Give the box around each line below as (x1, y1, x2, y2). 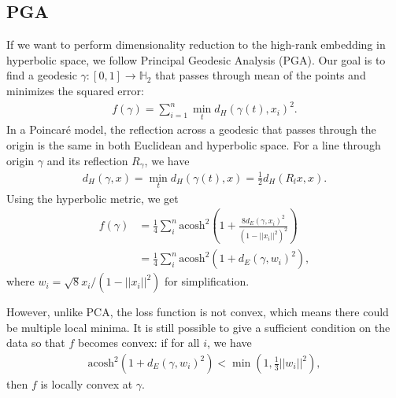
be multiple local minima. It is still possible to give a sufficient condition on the (6, 319, 390, 335)
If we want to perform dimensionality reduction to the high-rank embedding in (6, 36, 386, 53)
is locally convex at (40, 376, 133, 392)
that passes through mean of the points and (155, 67, 366, 83)
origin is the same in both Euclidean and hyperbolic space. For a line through (6, 136, 381, 153)
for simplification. (165, 273, 250, 289)
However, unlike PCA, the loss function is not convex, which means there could (6, 304, 389, 320)
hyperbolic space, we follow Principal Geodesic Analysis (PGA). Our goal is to (6, 51, 386, 68)
